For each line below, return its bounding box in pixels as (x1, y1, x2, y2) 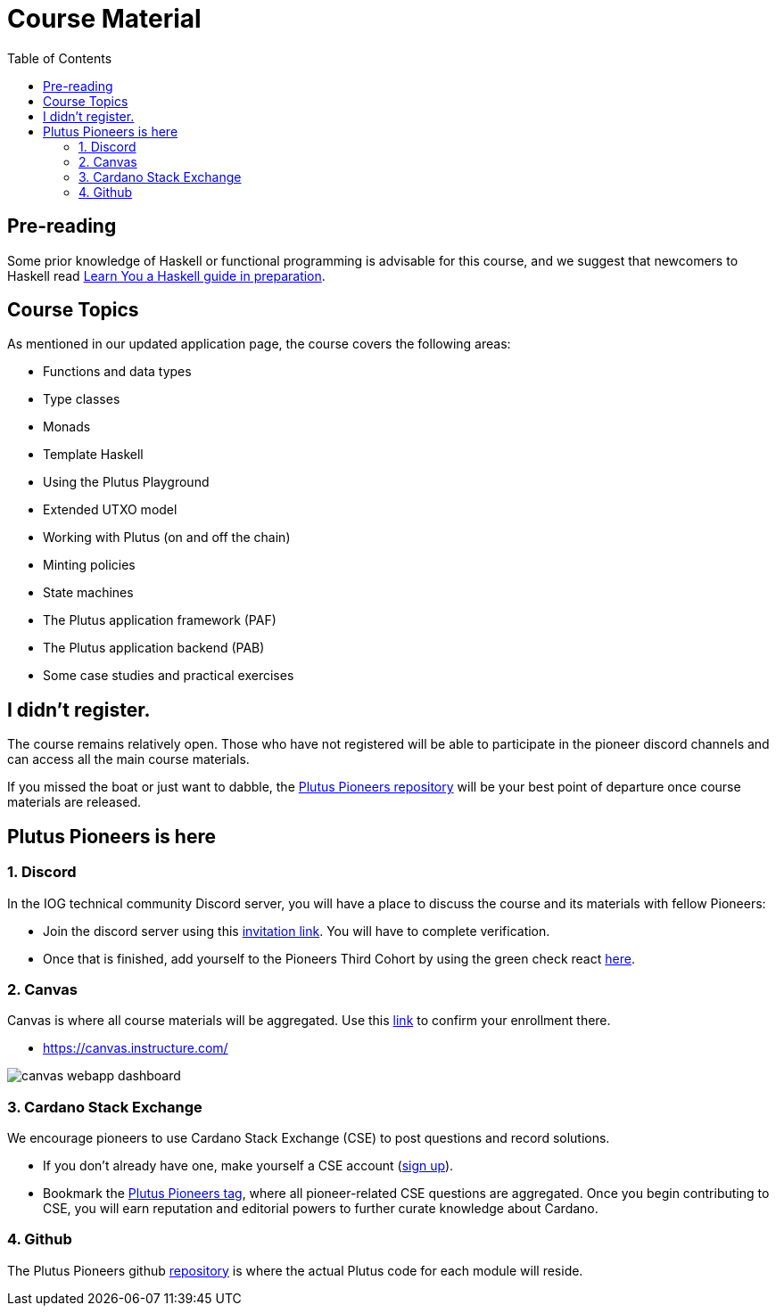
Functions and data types (43, 364, 192, 380)
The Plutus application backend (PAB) (43, 640, 265, 656)
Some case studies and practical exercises (43, 668, 294, 684)
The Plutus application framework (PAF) (43, 612, 277, 628)
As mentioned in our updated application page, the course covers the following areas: (7, 336, 511, 352)
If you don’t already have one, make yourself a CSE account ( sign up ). (43, 1158, 454, 1173)
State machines (43, 585, 134, 601)
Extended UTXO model (43, 502, 177, 518)
